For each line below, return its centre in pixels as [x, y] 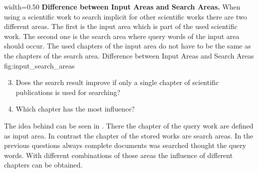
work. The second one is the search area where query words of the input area [122, 36]
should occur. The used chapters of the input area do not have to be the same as [128, 46]
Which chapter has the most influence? [75, 109]
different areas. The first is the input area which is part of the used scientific [121, 26]
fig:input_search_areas [39, 65]
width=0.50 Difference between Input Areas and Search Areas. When [122, 6]
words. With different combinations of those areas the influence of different [119, 155]
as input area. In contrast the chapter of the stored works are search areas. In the [129, 135]
